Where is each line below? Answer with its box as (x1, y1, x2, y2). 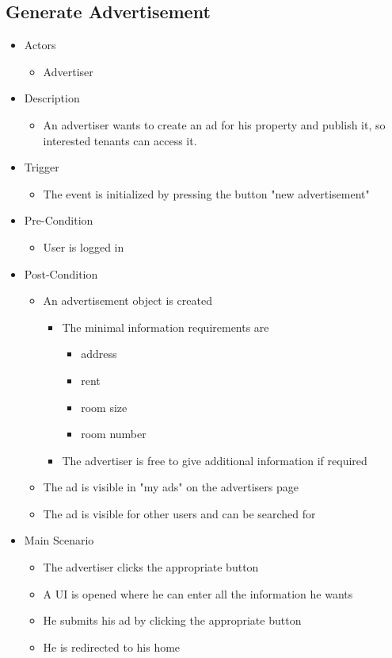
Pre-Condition (24, 212, 93, 229)
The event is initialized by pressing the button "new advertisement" (43, 185, 370, 202)
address (81, 345, 117, 362)
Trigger (24, 159, 59, 175)
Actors (24, 37, 56, 53)
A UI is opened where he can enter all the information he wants (43, 585, 353, 602)
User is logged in (43, 238, 124, 255)
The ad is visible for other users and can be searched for (43, 505, 316, 521)
